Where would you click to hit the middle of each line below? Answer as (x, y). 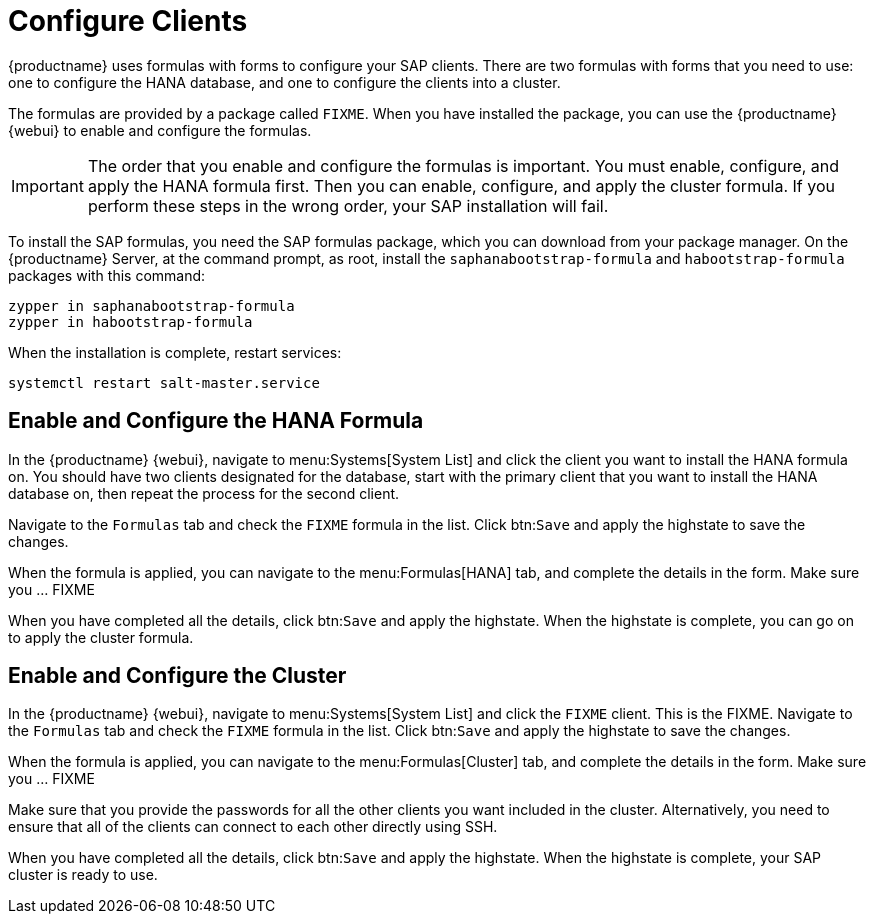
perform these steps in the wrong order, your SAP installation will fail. (348, 205)
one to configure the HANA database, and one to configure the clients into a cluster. (284, 82)
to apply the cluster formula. (101, 637)
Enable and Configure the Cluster (177, 676)
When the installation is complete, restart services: (175, 352)
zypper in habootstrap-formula (130, 321)
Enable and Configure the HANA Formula (216, 421)
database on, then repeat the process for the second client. (204, 493)
